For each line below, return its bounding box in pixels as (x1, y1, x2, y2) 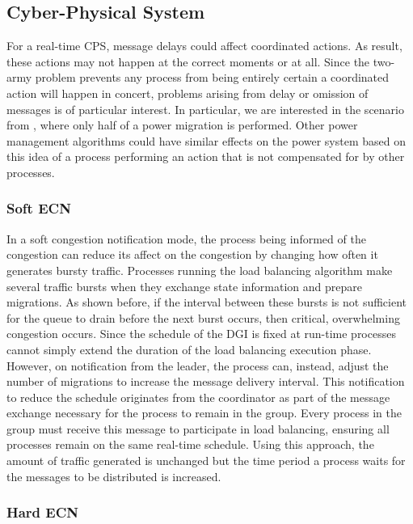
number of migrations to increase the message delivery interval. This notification (6, 373, 405, 390)
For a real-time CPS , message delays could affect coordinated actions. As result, (6, 37, 402, 54)
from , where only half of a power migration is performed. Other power (6, 116, 358, 133)
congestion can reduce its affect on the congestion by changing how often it (6, 246, 378, 263)
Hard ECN (6, 502, 79, 522)
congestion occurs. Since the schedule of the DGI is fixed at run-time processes (6, 325, 396, 342)
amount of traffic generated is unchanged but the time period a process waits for (6, 452, 406, 469)
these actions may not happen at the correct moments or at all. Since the (6, 53, 370, 70)
